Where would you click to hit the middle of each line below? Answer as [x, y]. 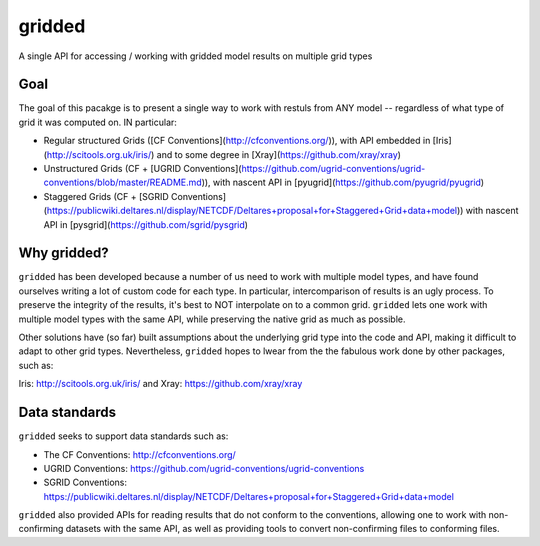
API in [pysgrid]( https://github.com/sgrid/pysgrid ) [146, 224]
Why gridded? [63, 253]
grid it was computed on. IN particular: [97, 122]
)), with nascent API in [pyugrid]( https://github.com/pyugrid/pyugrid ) [343, 182]
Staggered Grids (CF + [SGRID [106, 196]
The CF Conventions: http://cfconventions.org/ [140, 454]
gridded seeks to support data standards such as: [123, 436]
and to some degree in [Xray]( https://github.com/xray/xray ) [279, 154]
